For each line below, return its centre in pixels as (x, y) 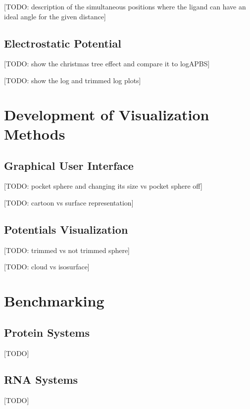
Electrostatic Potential (63, 43)
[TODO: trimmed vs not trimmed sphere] (67, 250)
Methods (35, 133)
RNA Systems (41, 380)
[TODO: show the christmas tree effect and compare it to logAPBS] (107, 64)
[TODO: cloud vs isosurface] (47, 267)
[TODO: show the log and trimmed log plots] (73, 80)
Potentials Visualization (66, 229)
